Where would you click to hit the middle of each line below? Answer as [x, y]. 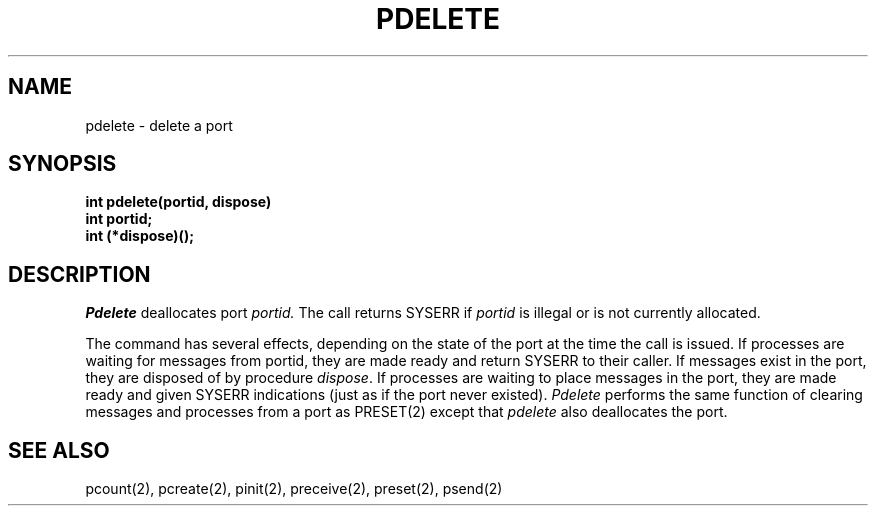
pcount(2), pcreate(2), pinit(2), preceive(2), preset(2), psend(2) [294, 489]
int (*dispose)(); [139, 236]
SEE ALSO [59, 450]
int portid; [119, 219]
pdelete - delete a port [159, 125]
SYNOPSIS [62, 164]
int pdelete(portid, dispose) [178, 202]
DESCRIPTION [79, 274]
